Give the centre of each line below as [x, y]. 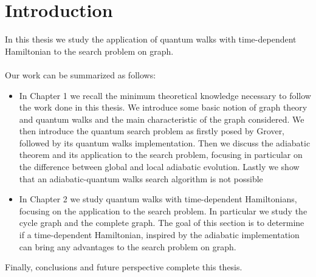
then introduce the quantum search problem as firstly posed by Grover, [152, 131]
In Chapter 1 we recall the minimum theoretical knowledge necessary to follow [165, 95]
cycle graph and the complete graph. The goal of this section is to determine [162, 223]
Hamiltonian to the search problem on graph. [89, 51]
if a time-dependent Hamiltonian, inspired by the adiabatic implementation [159, 235]
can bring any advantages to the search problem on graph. [128, 246]
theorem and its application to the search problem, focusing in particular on [161, 155]
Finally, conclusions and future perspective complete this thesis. [124, 267]
